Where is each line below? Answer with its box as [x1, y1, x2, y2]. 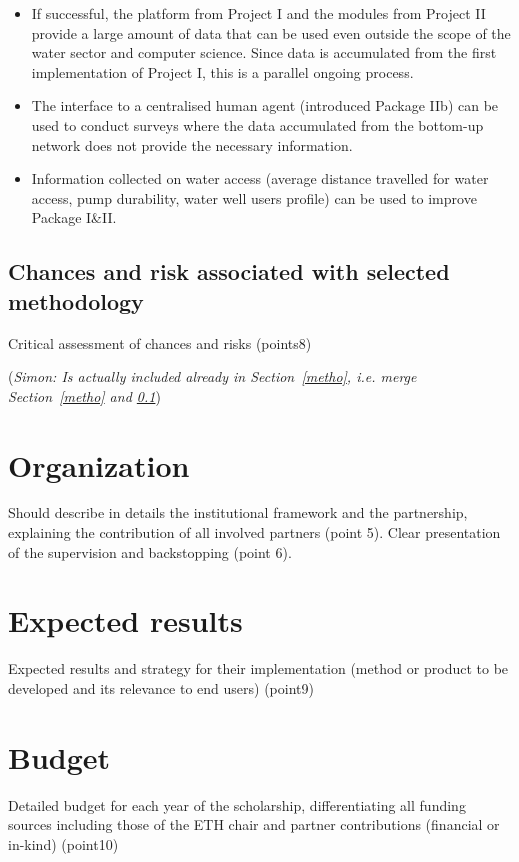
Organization [8, 444, 190, 485]
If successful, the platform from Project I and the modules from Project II [31, 3, 486, 23]
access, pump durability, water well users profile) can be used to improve [31, 187, 477, 208]
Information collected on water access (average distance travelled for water [31, 168, 489, 189]
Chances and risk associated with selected [8, 256, 450, 287]
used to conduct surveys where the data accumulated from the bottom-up [31, 114, 484, 135]
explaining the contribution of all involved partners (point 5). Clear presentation [8, 522, 501, 543]
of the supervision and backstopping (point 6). [8, 541, 292, 562]
